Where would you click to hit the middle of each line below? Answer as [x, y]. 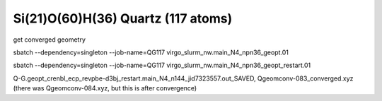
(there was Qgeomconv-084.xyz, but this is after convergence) [105, 88]
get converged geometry [50, 40]
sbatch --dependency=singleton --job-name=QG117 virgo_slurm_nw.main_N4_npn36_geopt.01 [151, 52]
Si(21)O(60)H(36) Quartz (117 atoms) [123, 18]
